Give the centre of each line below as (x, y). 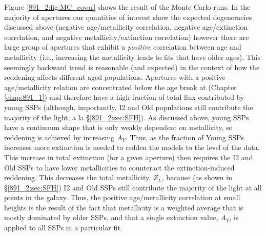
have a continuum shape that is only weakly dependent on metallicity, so (118, 127)
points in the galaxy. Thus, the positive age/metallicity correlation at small (122, 197)
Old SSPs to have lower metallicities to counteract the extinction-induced (119, 167)
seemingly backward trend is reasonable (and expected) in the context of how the (132, 67)
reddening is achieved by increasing (59, 137)
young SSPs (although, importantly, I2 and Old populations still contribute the (129, 107)
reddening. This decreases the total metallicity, (78, 177)
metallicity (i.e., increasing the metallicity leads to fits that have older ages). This (132, 57)
